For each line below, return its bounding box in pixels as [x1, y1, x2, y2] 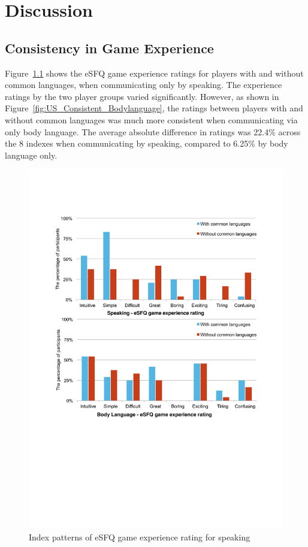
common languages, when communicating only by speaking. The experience [5, 78, 282, 91]
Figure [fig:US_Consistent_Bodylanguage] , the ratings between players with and [5, 102, 303, 114]
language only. [5, 148, 58, 161]
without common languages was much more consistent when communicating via [5, 113, 298, 126]
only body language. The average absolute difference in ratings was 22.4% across [5, 125, 301, 138]
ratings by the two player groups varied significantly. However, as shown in [5, 90, 279, 102]
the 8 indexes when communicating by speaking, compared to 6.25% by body [5, 137, 288, 150]
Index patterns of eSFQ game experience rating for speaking [29, 530, 250, 543]
